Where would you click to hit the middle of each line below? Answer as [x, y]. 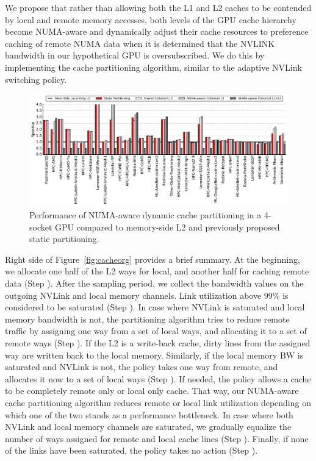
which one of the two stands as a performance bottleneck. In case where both [149, 414]
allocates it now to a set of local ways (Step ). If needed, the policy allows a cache [158, 378]
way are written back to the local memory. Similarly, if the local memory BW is [154, 355]
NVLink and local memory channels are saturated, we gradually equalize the [148, 427]
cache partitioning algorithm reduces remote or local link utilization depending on [158, 402]
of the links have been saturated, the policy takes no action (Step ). [131, 450]
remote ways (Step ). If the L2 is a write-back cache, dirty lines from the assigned [158, 342]
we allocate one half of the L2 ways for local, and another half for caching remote [157, 271]
